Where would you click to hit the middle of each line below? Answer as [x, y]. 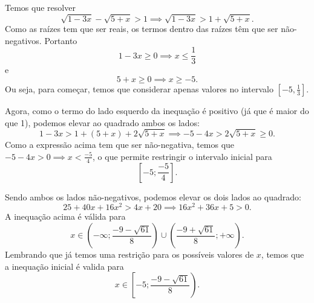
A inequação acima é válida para [65, 216]
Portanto [61, 40]
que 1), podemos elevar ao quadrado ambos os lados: [102, 122]
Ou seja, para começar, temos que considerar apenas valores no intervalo [139, 88]
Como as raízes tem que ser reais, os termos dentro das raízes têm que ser [142, 29]
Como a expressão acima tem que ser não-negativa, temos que [120, 145]
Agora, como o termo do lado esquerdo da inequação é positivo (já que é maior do [157, 110]
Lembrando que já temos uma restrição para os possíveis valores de [129, 254]
